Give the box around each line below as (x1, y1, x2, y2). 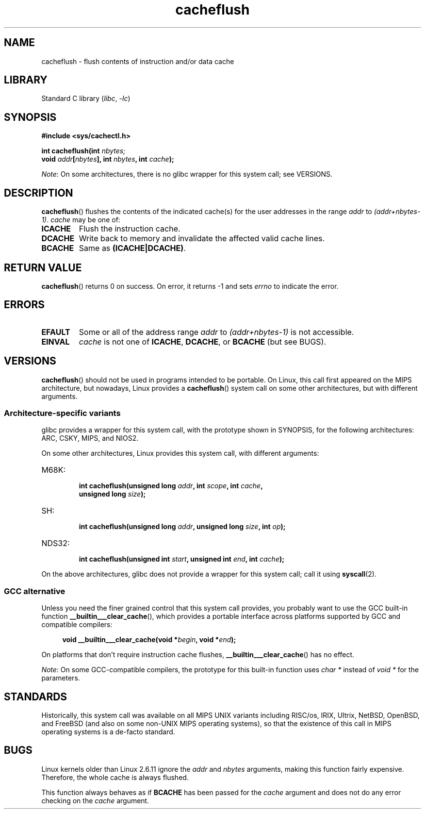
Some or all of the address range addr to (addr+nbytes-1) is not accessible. (79, 327, 354, 337)
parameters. (41, 674, 80, 682)
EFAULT (41, 327, 70, 337)
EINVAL (41, 336, 70, 347)
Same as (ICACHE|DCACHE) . (79, 243, 186, 253)
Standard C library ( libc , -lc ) (41, 94, 131, 103)
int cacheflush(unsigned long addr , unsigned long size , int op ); (79, 522, 286, 531)
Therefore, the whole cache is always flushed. (41, 773, 189, 781)
